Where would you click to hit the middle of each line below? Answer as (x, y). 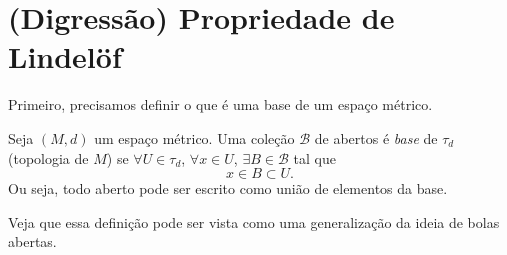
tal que (314, 157)
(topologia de (48, 157)
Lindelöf (65, 56)
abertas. (32, 241)
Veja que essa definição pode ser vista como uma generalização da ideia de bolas (254, 221)
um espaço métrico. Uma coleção (194, 137)
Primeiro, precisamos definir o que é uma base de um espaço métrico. (220, 104)
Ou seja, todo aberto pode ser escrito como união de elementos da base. (228, 188)
